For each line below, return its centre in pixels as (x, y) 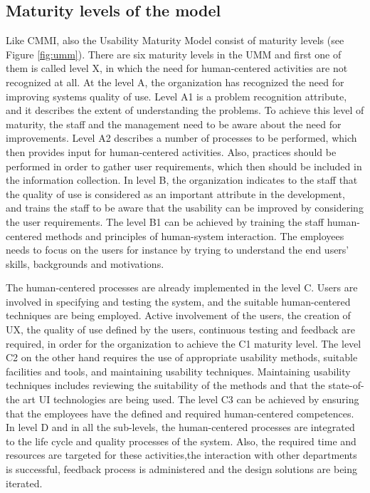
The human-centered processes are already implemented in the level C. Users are (182, 287)
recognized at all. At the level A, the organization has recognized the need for (175, 82)
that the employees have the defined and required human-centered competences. (180, 413)
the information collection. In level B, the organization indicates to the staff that (182, 180)
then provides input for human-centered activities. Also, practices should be (171, 151)
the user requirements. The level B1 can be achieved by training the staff (165, 221)
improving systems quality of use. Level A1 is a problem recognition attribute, (176, 96)
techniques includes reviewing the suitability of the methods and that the (165, 385)
